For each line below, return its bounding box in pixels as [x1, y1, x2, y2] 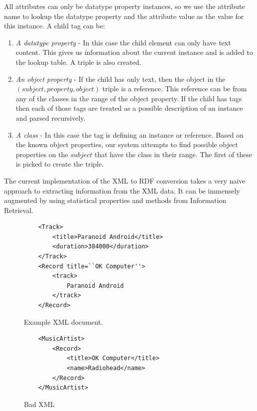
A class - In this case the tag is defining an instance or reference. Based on [15, 129, 244, 140]
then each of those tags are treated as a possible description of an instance [15, 103, 243, 113]
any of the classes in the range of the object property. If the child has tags [15, 93, 242, 103]
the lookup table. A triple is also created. [15, 56, 141, 67]
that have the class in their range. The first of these [94, 149, 253, 159]
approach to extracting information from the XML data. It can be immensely [4, 185, 240, 196]
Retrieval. [4, 205, 33, 215]
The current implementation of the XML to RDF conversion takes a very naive [4, 175, 246, 186]
